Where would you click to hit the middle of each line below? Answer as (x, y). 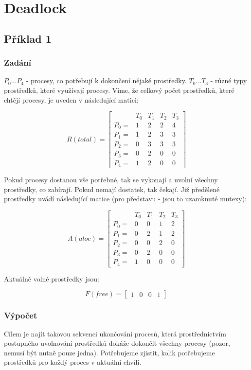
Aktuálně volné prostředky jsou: (52, 278)
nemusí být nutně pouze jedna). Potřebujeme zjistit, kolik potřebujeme (109, 352)
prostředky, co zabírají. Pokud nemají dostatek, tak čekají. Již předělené (112, 189)
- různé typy (229, 80)
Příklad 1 (28, 38)
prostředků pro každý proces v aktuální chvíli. (73, 362)
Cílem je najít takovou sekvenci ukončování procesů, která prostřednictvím (115, 333)
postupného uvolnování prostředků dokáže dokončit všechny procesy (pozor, (117, 343)
